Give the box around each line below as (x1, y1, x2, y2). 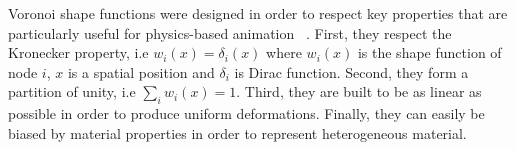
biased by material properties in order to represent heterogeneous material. (8, 122, 467, 143)
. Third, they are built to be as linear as (236, 81, 482, 102)
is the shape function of (357, 42, 502, 63)
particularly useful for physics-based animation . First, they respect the (8, 22, 452, 43)
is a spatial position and (67, 61, 215, 82)
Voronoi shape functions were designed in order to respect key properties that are (8, 3, 508, 23)
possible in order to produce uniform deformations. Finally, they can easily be (8, 103, 485, 124)
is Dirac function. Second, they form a (234, 61, 469, 82)
